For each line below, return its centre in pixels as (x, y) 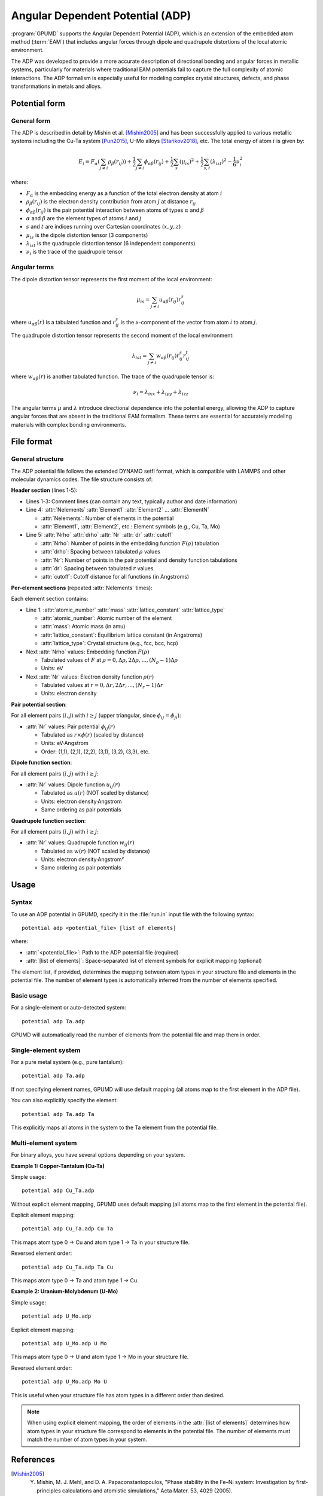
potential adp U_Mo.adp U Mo (64, 1343)
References (33, 1459)
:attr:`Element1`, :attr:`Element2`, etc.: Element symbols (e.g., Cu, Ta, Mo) (131, 527)
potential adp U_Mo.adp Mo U (64, 1382)
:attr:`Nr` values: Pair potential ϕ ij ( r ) (71, 727)
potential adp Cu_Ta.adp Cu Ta (68, 1229)
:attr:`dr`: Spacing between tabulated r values (97, 568)
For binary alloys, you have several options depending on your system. (98, 1155)
